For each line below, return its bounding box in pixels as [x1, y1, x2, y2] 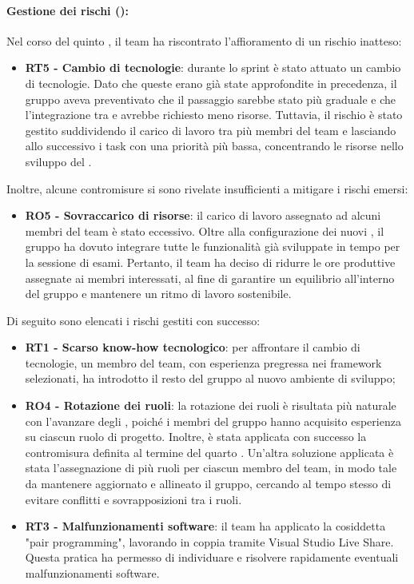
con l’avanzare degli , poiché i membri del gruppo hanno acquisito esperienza [25, 412, 401, 429]
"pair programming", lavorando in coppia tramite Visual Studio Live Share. [25, 533, 394, 550]
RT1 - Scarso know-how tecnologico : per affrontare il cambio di [25, 339, 360, 356]
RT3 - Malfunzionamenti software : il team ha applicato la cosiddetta [25, 518, 386, 534]
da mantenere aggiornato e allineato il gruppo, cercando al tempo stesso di [25, 475, 392, 492]
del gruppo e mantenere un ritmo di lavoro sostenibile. [25, 285, 292, 302]
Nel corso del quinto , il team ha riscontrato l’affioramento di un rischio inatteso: [6, 32, 402, 49]
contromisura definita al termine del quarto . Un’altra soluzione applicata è [25, 443, 394, 460]
